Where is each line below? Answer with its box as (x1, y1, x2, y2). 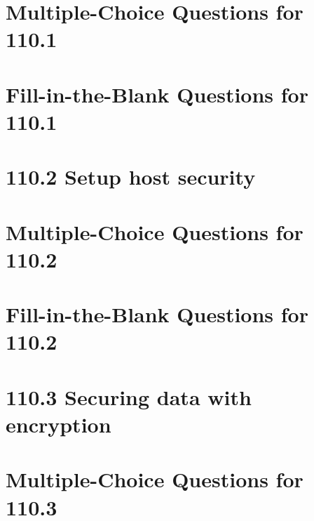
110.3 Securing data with (6, 382, 252, 411)
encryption (6, 410, 111, 438)
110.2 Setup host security (6, 162, 256, 191)
